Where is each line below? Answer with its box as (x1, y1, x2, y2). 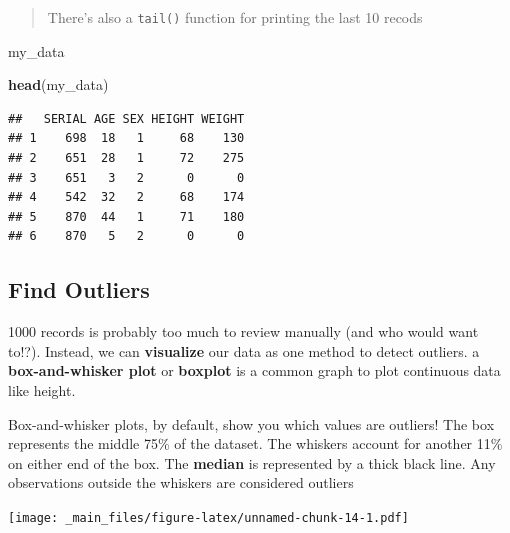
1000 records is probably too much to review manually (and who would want (8, 321, 479, 342)
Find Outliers (8, 274, 150, 305)
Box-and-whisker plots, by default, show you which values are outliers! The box (8, 413, 495, 434)
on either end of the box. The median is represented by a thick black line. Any (8, 452, 496, 473)
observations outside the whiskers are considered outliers (8, 472, 354, 493)
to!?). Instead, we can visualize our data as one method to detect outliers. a (8, 340, 480, 361)
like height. (8, 379, 76, 400)
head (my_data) (8, 74, 109, 95)
